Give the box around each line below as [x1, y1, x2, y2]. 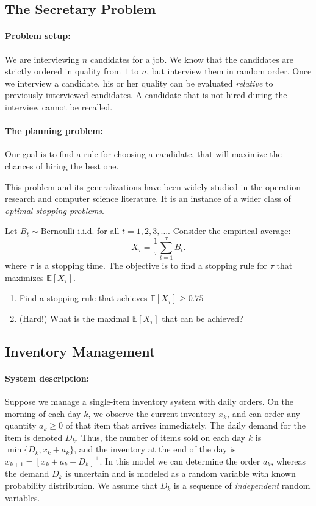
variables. [5, 491, 40, 504]
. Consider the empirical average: [168, 224, 291, 237]
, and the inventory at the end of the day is [74, 443, 236, 455]
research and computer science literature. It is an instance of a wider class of [5, 192, 291, 205]
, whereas [271, 454, 306, 467]
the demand [5, 467, 49, 480]
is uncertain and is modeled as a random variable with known [65, 467, 296, 480]
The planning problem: [5, 124, 104, 137]
